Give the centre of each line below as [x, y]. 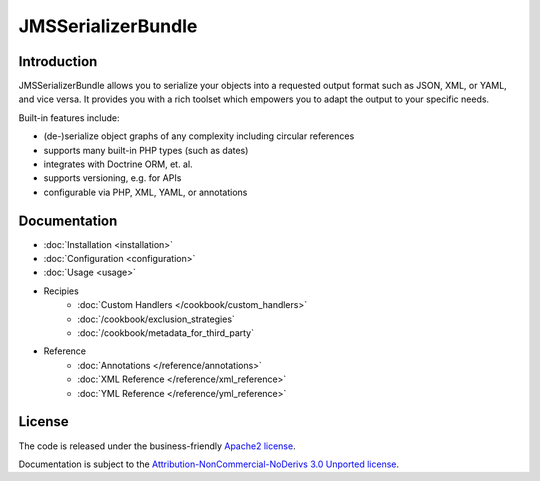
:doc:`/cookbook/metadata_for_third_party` [166, 333]
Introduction [58, 61]
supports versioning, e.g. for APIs [112, 178]
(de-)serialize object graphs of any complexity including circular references [199, 136]
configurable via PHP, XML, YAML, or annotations [145, 192]
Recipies [61, 291]
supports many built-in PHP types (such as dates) [146, 150]
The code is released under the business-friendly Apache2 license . [157, 446]
